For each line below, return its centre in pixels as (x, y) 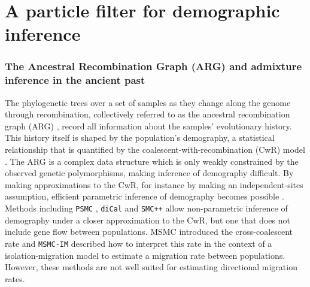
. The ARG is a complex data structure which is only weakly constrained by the (152, 161)
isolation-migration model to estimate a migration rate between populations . (145, 255)
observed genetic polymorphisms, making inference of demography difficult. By (149, 173)
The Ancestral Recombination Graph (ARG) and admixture (154, 66)
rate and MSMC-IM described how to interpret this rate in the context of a (139, 243)
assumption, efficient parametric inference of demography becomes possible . (145, 196)
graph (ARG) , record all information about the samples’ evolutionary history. (148, 126)
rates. (15, 278)
